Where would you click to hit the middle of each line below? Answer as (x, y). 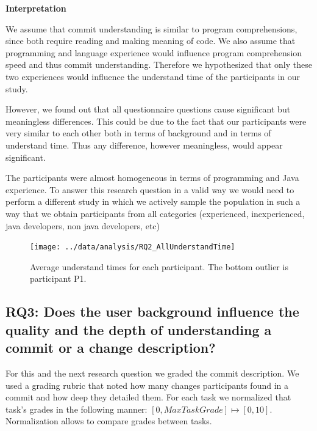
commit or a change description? (111, 348)
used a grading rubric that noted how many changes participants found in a (147, 385)
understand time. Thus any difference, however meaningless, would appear (144, 145)
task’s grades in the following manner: (77, 409)
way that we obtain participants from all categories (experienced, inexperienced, (155, 213)
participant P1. (58, 278)
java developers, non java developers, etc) (83, 225)
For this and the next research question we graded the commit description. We (152, 373)
